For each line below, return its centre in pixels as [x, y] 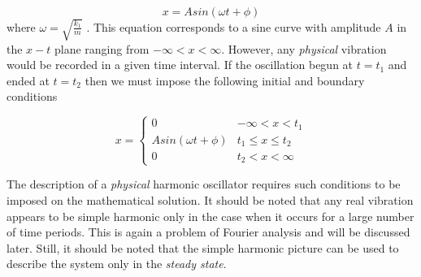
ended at [28, 80]
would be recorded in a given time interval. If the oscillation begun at [180, 65]
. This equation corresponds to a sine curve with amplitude [234, 26]
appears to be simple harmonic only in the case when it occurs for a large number [210, 216]
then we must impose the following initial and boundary [225, 80]
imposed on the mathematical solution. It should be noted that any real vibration [210, 200]
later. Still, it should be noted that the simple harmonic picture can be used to [203, 247]
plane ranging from [102, 48]
